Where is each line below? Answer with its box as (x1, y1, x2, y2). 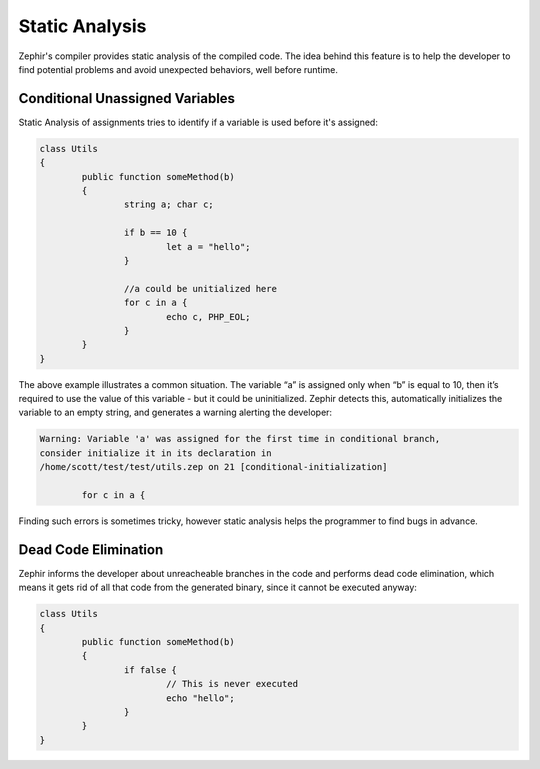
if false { (123, 664, 177, 675)
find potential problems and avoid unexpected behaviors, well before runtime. (18, 63, 339, 75)
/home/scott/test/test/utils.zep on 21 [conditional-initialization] (39, 461, 388, 473)
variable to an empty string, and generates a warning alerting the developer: (18, 406, 333, 419)
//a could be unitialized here (123, 283, 277, 294)
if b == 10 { (123, 227, 188, 239)
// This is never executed (165, 678, 299, 690)
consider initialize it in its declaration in (39, 447, 272, 459)
